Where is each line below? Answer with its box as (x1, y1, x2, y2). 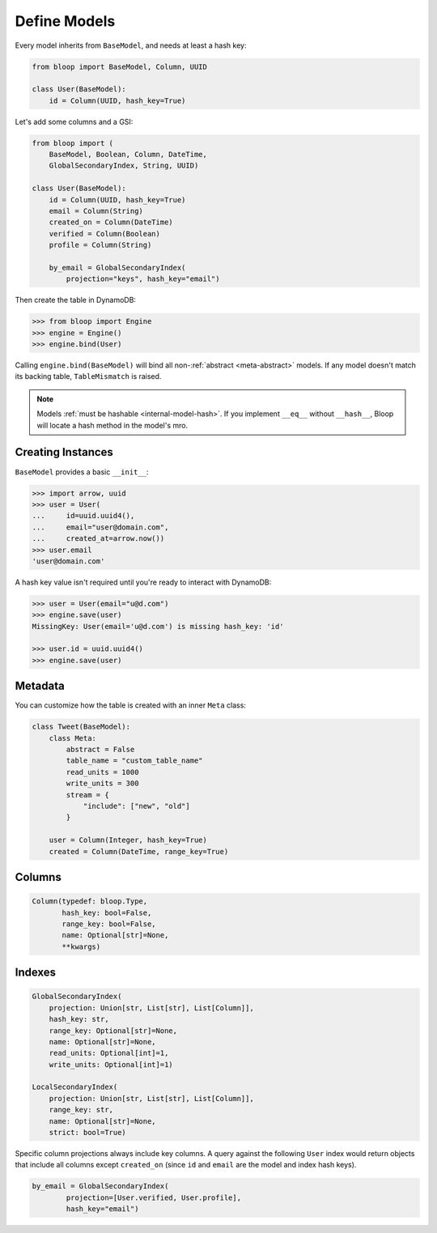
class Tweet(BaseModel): (32, 722, 131, 732)
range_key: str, (49, 1105, 113, 1115)
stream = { (66, 790, 109, 799)
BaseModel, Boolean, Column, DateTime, (49, 150, 208, 159)
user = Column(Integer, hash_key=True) (49, 835, 208, 845)
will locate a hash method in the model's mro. (36, 420, 189, 430)
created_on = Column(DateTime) (49, 218, 173, 227)
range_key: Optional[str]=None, (49, 1026, 178, 1035)
